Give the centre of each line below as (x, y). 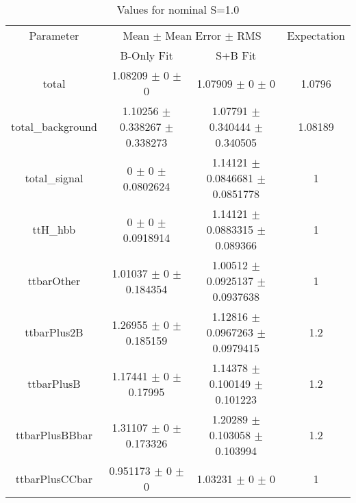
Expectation (316, 35)
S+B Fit (236, 55)
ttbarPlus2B (54, 332)
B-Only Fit (147, 55)
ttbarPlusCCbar (54, 478)
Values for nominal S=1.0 (178, 9)
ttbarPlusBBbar (54, 435)
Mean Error (193, 35)
